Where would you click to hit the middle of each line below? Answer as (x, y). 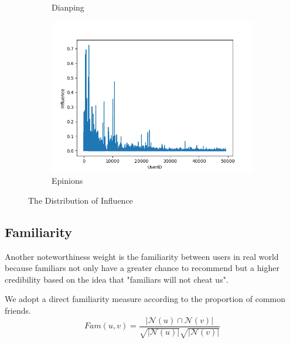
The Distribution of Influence (81, 200)
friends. (18, 310)
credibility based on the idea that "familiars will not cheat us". (117, 279)
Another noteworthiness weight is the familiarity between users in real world (142, 256)
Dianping (68, 7)
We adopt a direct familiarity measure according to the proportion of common (145, 299)
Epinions (67, 181)
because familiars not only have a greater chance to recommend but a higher (142, 268)
